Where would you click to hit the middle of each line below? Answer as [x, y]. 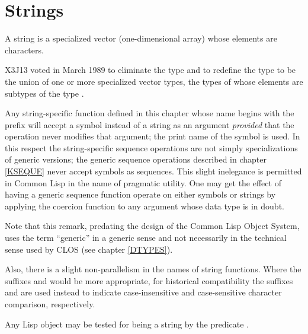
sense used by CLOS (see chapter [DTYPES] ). [89, 249]
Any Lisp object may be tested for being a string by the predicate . [127, 324]
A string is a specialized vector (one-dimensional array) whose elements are [141, 38]
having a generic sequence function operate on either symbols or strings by [140, 194]
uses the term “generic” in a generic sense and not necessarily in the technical [146, 238]
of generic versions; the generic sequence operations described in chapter [136, 159]
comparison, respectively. [50, 304]
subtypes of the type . [44, 93]
